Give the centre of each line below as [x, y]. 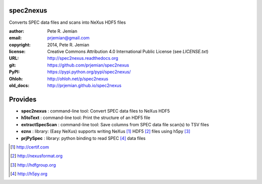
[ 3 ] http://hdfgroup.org [33, 165]
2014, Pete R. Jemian [68, 45]
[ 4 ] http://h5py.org [29, 174]
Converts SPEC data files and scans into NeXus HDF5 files [67, 22]
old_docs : [19, 85]
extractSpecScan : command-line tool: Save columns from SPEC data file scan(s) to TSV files [115, 124]
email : [15, 38]
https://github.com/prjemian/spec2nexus [88, 65]
